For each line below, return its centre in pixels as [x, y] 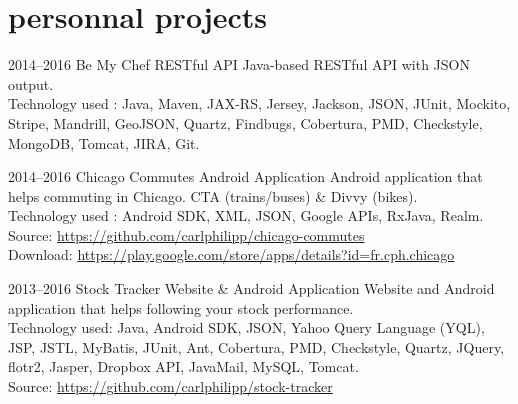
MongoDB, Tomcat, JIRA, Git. [104, 142]
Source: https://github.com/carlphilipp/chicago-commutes [186, 234]
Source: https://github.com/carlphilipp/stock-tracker [170, 386]
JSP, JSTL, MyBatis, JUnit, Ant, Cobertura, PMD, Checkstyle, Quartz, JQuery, [256, 346]
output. [31, 83]
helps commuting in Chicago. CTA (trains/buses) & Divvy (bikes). [213, 195]
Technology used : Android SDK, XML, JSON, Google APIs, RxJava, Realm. [246, 215]
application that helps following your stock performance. [181, 307]
